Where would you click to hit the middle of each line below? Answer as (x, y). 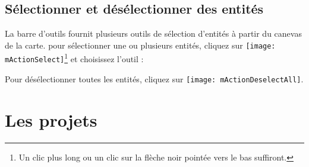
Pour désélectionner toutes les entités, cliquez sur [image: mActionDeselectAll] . (154, 78)
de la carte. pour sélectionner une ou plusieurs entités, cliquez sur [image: (140, 45)
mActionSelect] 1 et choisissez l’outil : (74, 58)
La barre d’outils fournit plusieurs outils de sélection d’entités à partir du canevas (153, 33)
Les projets (51, 119)
